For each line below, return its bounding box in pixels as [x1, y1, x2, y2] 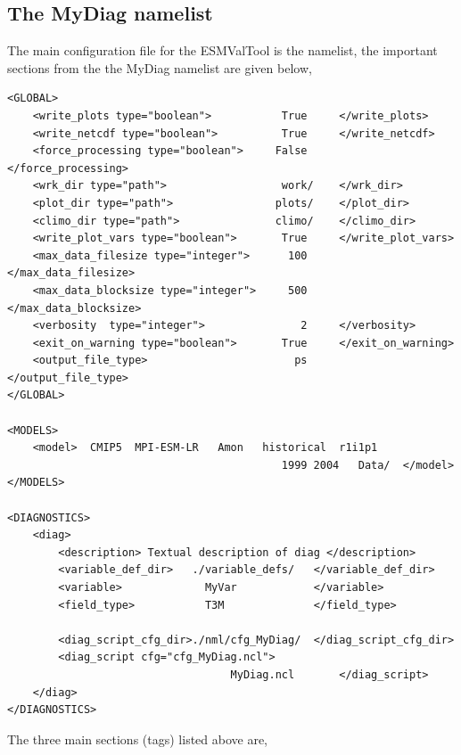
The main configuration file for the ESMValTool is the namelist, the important [7, 41, 438, 60]
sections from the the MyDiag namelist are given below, [7, 58, 312, 77]
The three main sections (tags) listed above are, [7, 729, 268, 748]
